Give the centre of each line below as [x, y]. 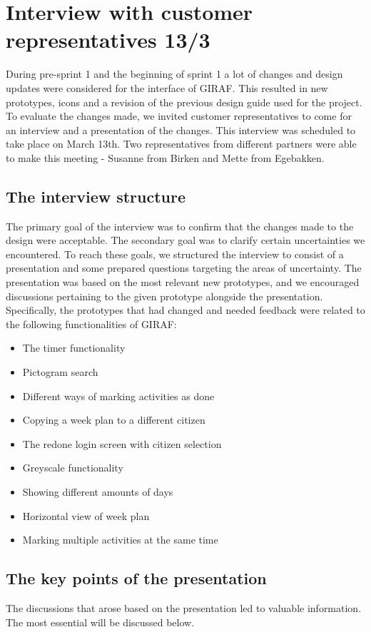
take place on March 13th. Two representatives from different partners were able [181, 144]
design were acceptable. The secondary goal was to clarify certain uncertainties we [185, 240]
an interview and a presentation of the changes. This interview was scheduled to [181, 129]
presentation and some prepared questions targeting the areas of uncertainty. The [184, 268]
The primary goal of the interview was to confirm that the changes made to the [180, 226]
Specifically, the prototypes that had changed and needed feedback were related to [185, 310]
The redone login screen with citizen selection [122, 443]
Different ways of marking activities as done [118, 396]
